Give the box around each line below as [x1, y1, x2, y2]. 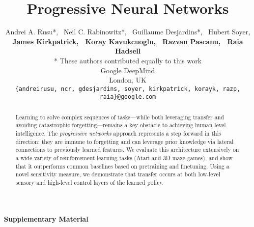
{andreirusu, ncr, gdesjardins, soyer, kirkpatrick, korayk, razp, [15, 85, 241, 92]
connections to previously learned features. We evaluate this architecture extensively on [15, 145, 239, 154]
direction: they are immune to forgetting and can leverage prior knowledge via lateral [15, 137, 234, 145]
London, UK [109, 75, 147, 85]
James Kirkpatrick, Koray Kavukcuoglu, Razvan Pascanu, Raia [12, 36, 243, 46]
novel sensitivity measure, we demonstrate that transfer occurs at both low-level [15, 170, 221, 178]
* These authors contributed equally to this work [54, 55, 202, 65]
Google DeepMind [100, 65, 155, 75]
